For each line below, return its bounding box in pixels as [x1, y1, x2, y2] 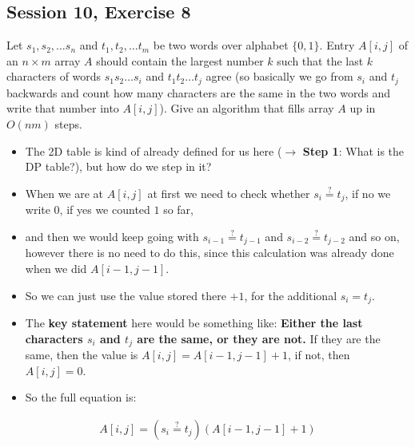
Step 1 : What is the [302, 142, 405, 159]
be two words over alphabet [153, 37, 289, 53]
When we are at [25, 184, 104, 201]
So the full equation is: [25, 389, 137, 405]
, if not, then [288, 346, 350, 362]
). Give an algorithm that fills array [159, 100, 334, 117]
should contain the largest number [96, 52, 264, 69]
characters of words [6, 68, 102, 85]
